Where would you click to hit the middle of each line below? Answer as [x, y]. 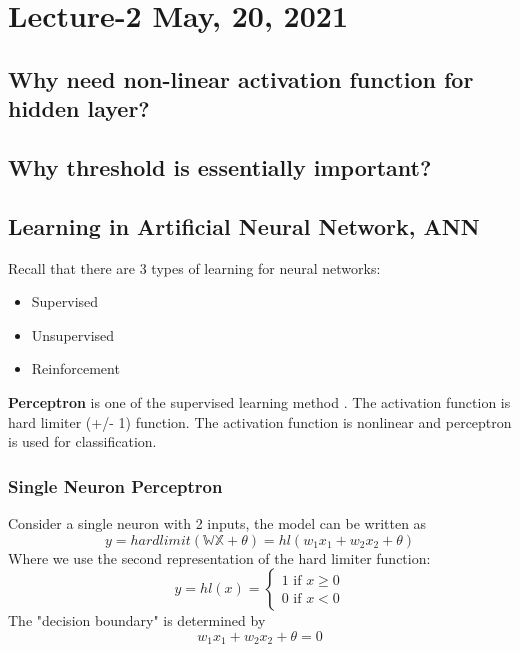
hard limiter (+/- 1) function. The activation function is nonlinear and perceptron [260, 421]
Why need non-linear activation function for [241, 78]
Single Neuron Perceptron [115, 485]
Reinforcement [75, 368]
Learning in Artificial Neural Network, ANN [244, 225]
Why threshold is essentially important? [220, 166]
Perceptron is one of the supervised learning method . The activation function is [259, 401]
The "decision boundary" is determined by [137, 620]
